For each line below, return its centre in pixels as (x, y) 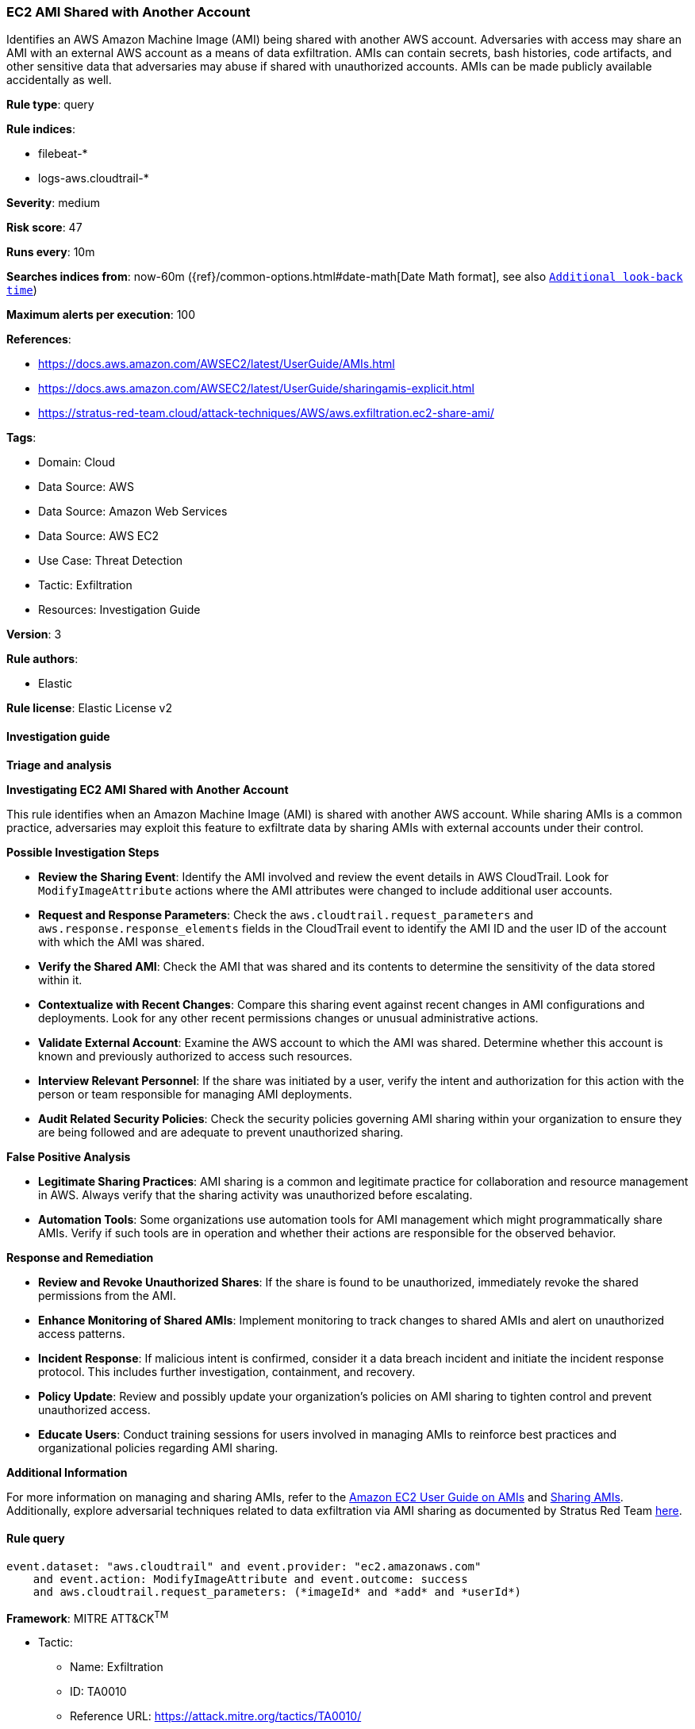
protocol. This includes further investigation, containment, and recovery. (227, 1371)
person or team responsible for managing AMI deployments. (195, 1094)
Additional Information (67, 1472)
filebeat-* (63, 154)
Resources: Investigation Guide (119, 610)
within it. (60, 980)
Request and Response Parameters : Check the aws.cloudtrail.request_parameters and (286, 914)
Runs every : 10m (51, 252)
